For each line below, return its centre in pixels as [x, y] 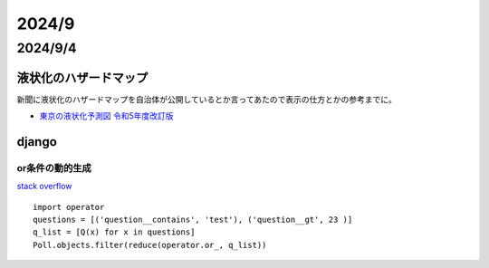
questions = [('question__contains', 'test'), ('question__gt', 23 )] [193, 220]
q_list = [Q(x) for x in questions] [114, 232]
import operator [69, 207]
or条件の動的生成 [54, 167]
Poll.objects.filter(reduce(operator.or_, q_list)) [150, 245]
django [37, 142]
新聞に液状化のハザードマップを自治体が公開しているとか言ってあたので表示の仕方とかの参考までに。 [207, 99]
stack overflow [44, 187]
